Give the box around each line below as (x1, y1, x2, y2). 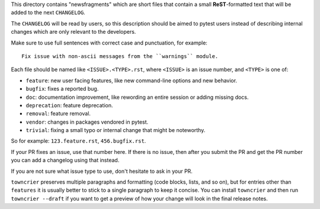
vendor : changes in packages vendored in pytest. (25, 118, 149, 126)
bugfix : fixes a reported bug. (25, 85, 99, 92)
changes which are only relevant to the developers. (11, 28, 136, 36)
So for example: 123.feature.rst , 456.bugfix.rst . (11, 137, 146, 144)
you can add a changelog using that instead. (11, 157, 120, 164)
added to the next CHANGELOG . (11, 9, 85, 16)
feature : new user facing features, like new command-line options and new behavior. (25, 77, 237, 84)
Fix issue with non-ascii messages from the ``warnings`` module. (21, 53, 219, 59)
